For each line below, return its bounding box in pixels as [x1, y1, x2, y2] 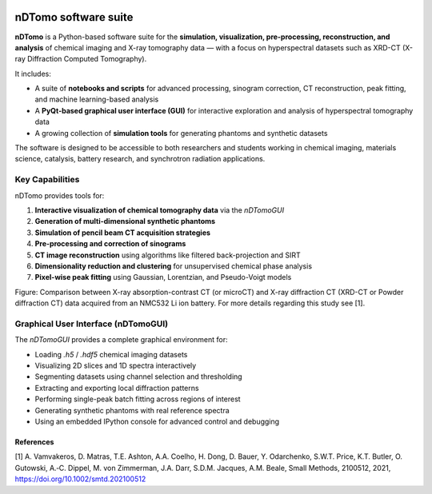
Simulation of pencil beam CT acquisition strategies [34, 228, 211, 237]
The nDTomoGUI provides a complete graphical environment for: [14, 335, 228, 345]
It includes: [14, 69, 51, 78]
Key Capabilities [14, 174, 80, 185]
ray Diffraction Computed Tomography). [14, 54, 147, 64]
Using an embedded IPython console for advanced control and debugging [34, 416, 280, 426]
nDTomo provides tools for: [14, 190, 105, 200]
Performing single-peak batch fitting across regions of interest [34, 394, 241, 404]
